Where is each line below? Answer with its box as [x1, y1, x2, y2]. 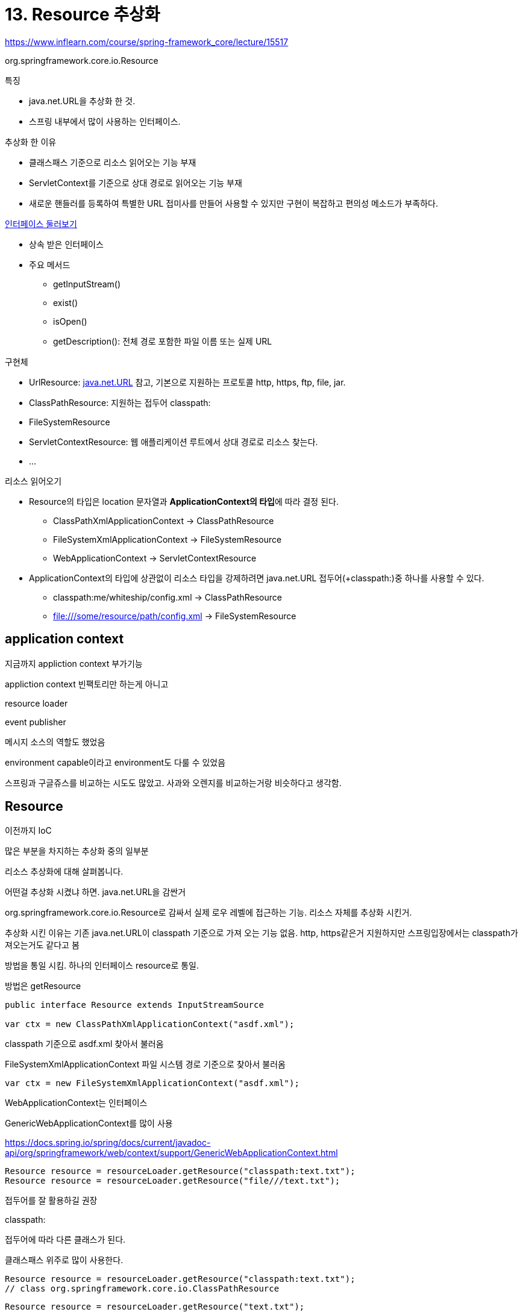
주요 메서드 [29, 259, 70, 270]
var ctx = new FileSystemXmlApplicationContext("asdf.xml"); [5, 1078, 299, 1089]
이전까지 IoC [5, 825, 52, 836]
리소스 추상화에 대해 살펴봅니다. [5, 866, 124, 877]
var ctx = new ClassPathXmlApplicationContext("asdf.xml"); [5, 1019, 295, 1029]
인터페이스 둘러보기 [5, 218, 77, 229]
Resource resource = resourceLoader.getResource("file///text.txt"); [5, 1176, 340, 1186]
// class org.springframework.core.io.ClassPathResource [5, 1284, 280, 1294]
